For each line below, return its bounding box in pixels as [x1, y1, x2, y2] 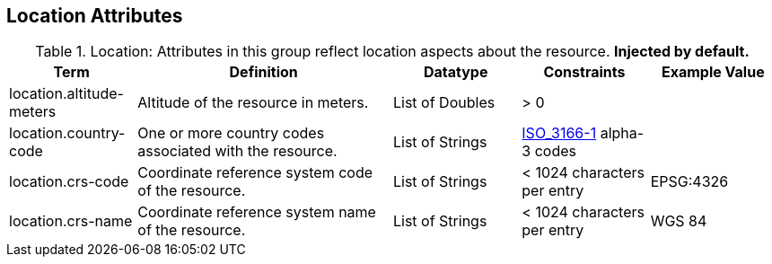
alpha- [600, 124, 645, 143]
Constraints [543, 63, 626, 82]
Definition [229, 63, 298, 82]
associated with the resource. [137, 142, 338, 161]
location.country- [9, 124, 126, 143]
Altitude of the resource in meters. [137, 93, 369, 112]
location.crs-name [9, 212, 133, 231]
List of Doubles [392, 93, 496, 112]
